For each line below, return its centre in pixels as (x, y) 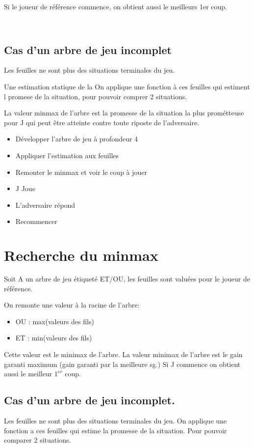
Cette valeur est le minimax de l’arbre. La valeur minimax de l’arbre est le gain (123, 354)
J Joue (25, 188)
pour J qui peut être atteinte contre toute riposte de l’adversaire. (102, 122)
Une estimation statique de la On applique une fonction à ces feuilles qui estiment (127, 86)
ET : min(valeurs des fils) (54, 338)
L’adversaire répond (45, 205)
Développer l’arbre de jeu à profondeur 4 (77, 139)
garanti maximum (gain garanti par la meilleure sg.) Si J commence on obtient (122, 364)
